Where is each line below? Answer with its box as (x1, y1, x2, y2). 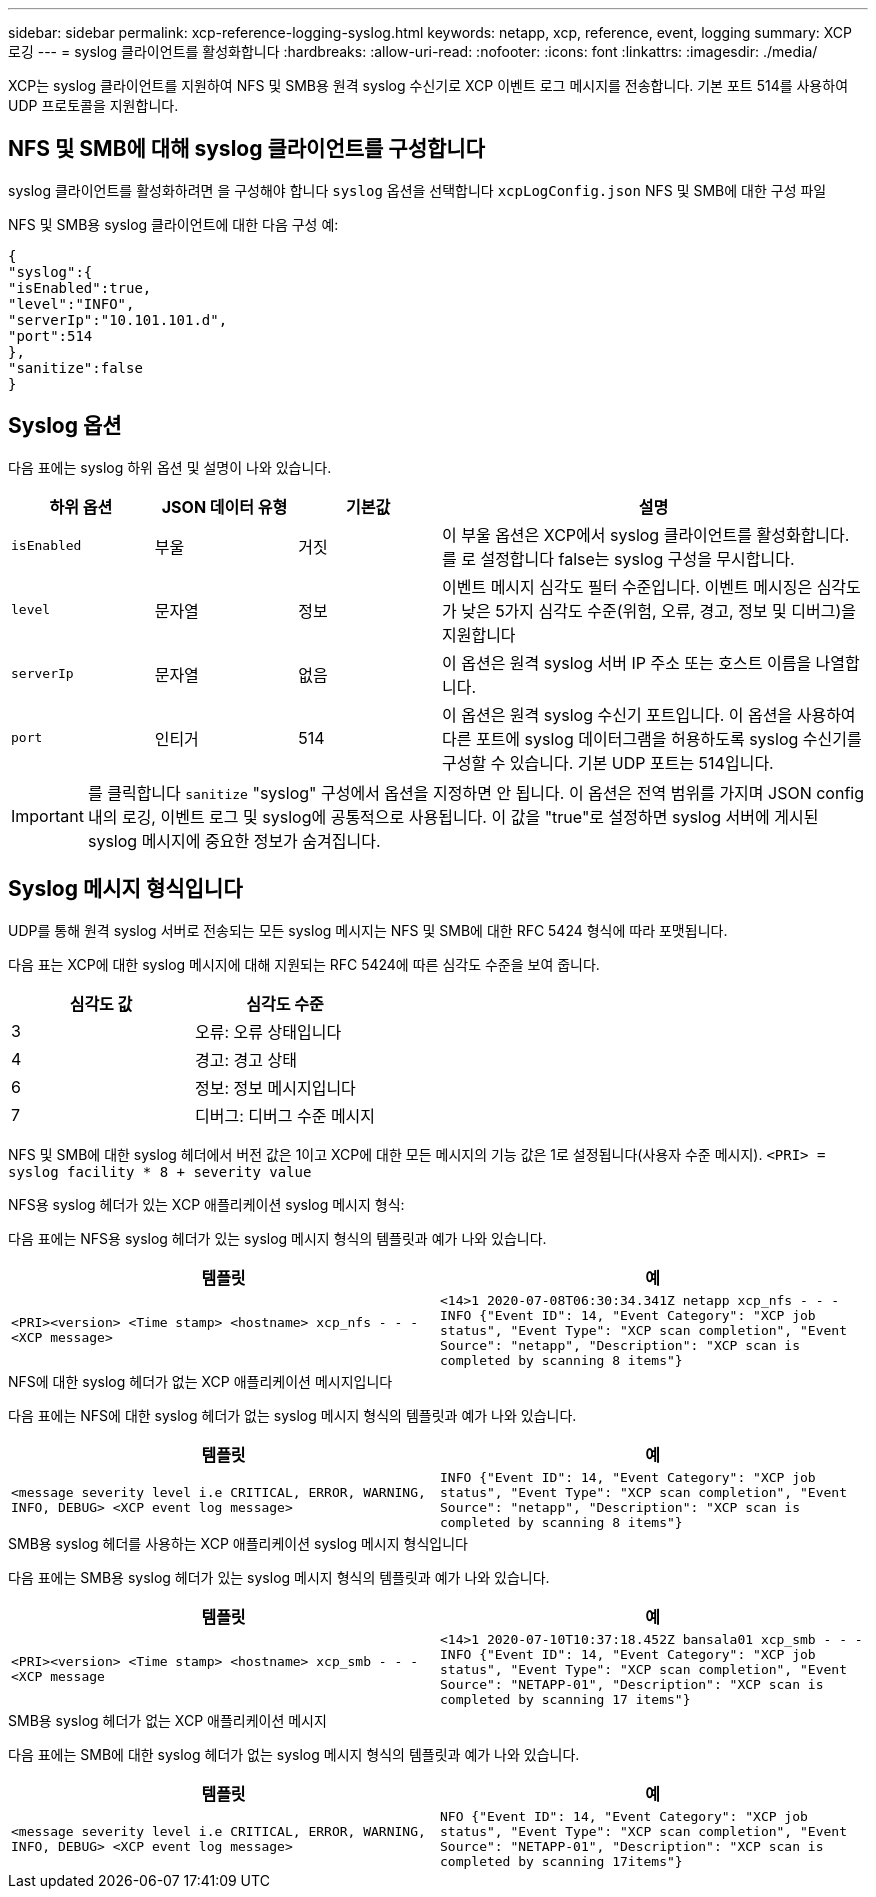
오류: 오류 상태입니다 (195, 1021, 342, 1042)
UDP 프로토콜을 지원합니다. (8, 97, 179, 114)
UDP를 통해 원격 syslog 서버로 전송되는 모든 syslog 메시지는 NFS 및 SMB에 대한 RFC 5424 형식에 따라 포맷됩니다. (8, 921, 728, 939)
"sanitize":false (8, 359, 143, 376)
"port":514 (8, 327, 93, 344)
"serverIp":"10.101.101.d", (8, 311, 228, 328)
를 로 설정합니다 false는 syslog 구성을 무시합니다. (441, 548, 795, 569)
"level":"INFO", (8, 295, 135, 312)
